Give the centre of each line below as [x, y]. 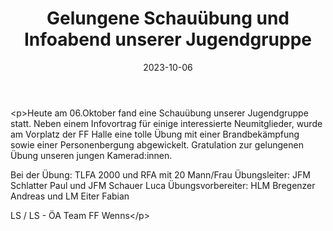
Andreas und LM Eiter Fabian [70, 196]
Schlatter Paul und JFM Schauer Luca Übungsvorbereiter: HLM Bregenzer [163, 185]
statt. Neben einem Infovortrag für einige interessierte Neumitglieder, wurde [166, 123]
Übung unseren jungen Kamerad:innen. [91, 155]
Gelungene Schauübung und [168, 18]
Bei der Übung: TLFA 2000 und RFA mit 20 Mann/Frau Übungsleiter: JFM [160, 174]
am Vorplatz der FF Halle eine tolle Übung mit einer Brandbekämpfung [155, 134]
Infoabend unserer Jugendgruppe [168, 39]
